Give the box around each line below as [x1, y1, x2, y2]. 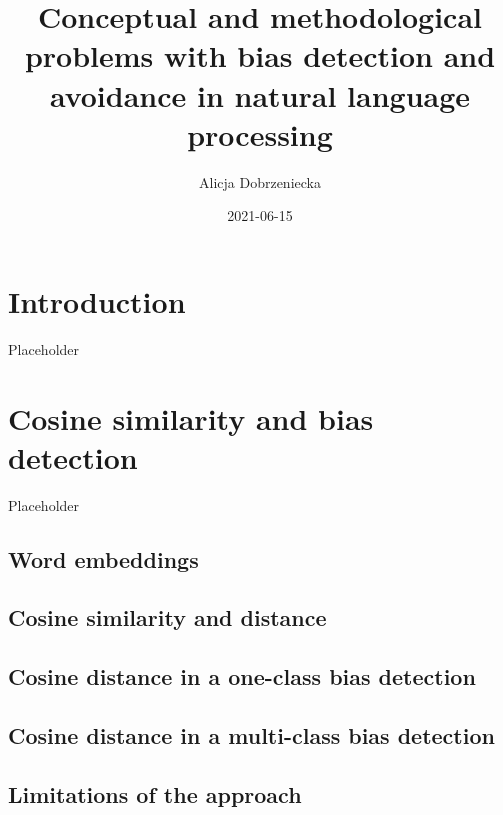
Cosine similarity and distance [8, 602, 327, 633]
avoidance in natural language [49, 74, 471, 115]
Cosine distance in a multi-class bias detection [8, 720, 495, 751]
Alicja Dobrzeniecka [199, 171, 321, 192]
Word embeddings [8, 543, 199, 574]
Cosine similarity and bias [8, 397, 374, 438]
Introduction [8, 280, 186, 321]
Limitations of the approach [8, 778, 302, 809]
